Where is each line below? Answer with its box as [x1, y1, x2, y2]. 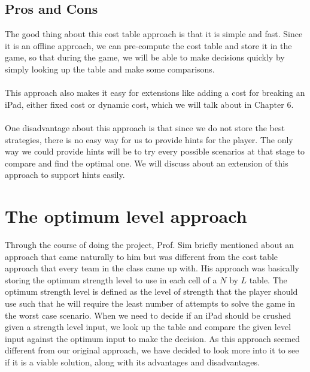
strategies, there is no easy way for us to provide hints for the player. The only [5, 133, 293, 146]
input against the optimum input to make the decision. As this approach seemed [5, 332, 300, 344]
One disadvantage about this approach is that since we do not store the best [5, 121, 285, 134]
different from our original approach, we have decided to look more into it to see [5, 344, 299, 356]
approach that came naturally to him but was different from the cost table [5, 250, 278, 262]
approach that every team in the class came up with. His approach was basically [5, 262, 300, 274]
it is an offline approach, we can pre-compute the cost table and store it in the [5, 39, 292, 52]
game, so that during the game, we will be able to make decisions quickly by [5, 51, 285, 63]
